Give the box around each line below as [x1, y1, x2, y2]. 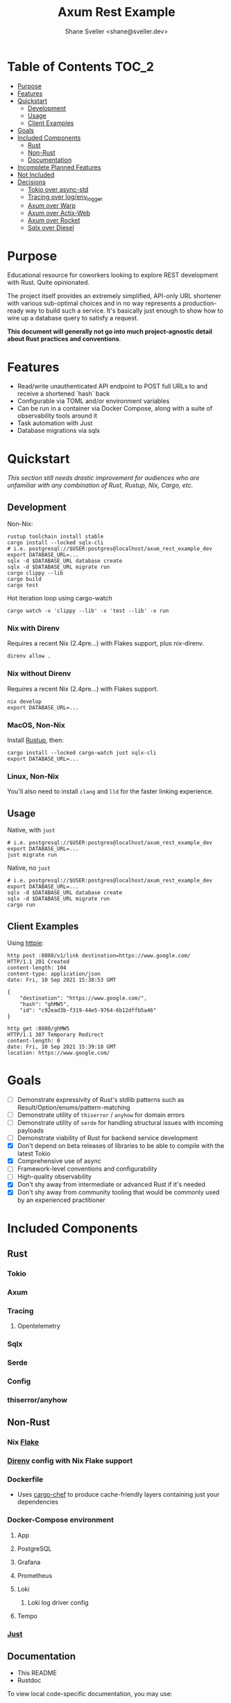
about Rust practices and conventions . [7, 335, 121, 343]
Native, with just [7, 826, 55, 834]
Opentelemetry [17, 1322, 61, 1331]
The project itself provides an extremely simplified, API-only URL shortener [7, 292, 222, 300]
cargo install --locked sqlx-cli [7, 539, 104, 546]
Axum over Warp [27, 201, 76, 210]
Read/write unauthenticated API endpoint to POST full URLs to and [17, 382, 208, 390]
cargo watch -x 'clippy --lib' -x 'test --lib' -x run [7, 607, 169, 615]
